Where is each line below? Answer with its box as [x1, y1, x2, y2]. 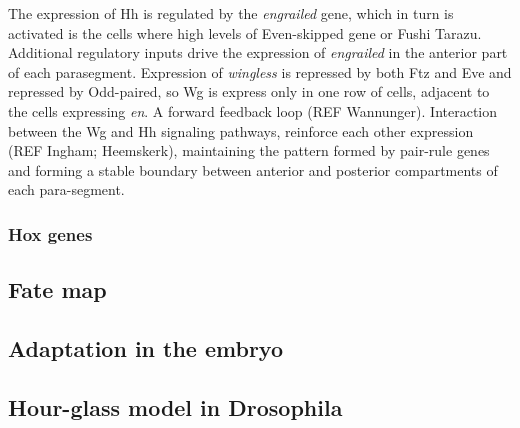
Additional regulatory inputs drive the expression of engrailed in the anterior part [8, 42, 508, 63]
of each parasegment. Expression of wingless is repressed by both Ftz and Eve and [8, 61, 512, 82]
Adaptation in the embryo [8, 332, 284, 363]
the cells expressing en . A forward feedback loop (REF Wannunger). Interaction [8, 100, 498, 121]
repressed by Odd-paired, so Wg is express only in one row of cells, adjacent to [8, 81, 490, 102]
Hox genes [8, 221, 93, 246]
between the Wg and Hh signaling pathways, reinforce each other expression [8, 120, 474, 141]
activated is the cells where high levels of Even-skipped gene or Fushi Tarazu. [8, 22, 482, 43]
